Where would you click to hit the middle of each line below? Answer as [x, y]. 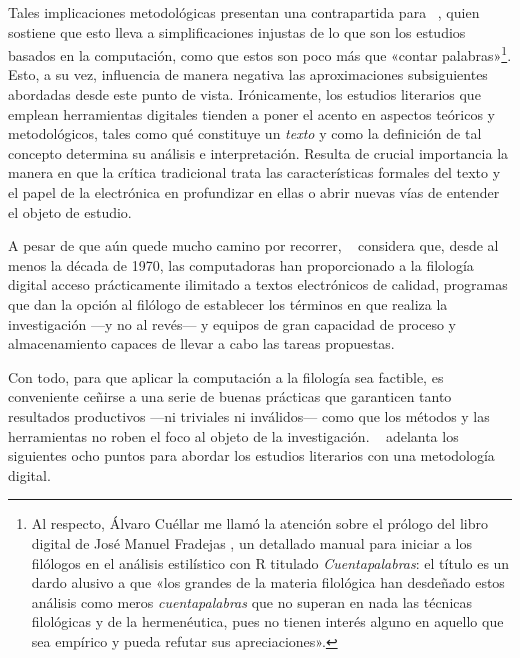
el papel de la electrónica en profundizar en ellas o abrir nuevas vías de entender [254, 192]
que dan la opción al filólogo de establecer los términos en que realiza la [228, 303]
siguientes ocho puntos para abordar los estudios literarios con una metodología [251, 455]
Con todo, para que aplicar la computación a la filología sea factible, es [226, 376]
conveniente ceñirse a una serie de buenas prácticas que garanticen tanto [230, 396]
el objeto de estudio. [70, 211]
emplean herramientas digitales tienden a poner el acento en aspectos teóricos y [251, 113]
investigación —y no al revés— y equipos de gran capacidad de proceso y [232, 323]
